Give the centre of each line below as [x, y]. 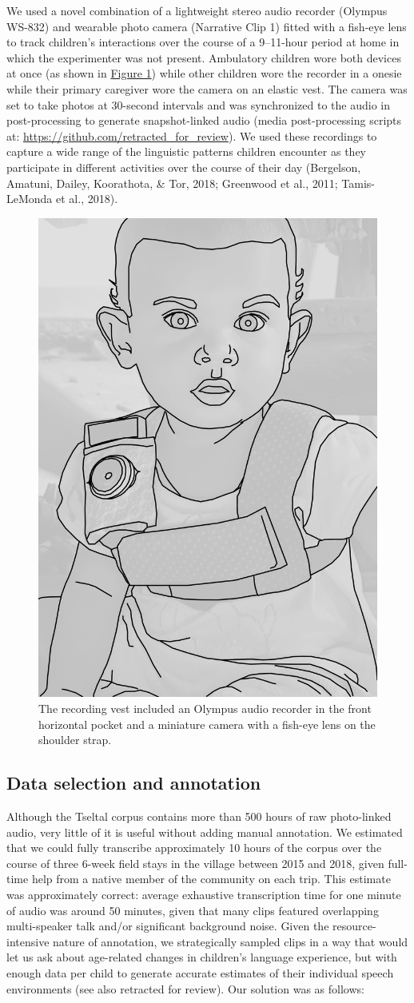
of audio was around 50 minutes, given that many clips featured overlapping [193, 910]
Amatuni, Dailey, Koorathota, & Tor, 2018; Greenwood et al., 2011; [172, 183]
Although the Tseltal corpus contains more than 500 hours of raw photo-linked [199, 816]
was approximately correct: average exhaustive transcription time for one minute [204, 894]
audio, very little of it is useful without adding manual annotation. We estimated [205, 832]
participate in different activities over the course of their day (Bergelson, [184, 167]
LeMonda [30, 199]
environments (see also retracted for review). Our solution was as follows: [185, 988]
